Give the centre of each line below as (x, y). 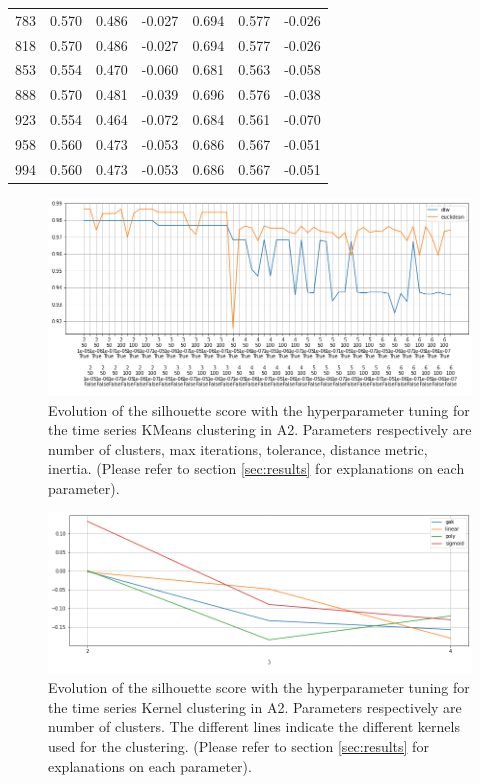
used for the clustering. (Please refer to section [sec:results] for (238, 746)
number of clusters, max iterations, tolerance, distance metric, (238, 448)
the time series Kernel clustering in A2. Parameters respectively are (255, 706)
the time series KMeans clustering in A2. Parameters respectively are (260, 429)
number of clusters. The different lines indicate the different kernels (254, 726)
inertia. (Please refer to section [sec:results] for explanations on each (256, 468)
